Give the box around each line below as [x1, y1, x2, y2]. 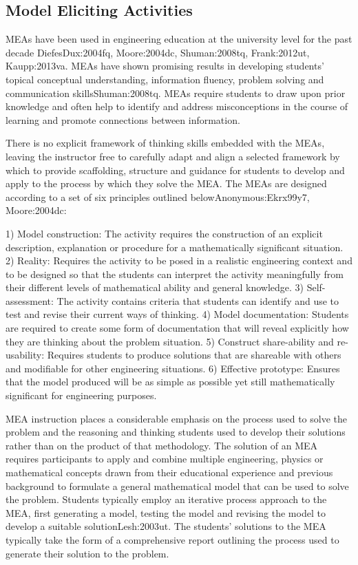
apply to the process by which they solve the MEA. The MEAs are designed [6, 176, 327, 191]
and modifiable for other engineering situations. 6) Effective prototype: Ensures [6, 361, 340, 375]
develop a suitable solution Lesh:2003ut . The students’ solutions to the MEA [6, 519, 326, 533]
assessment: [6, 293, 54, 308]
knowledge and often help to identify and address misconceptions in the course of [6, 99, 348, 114]
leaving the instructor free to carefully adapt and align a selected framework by [6, 149, 340, 163]
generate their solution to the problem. [6, 546, 169, 560]
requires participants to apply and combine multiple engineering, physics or [6, 451, 324, 466]
